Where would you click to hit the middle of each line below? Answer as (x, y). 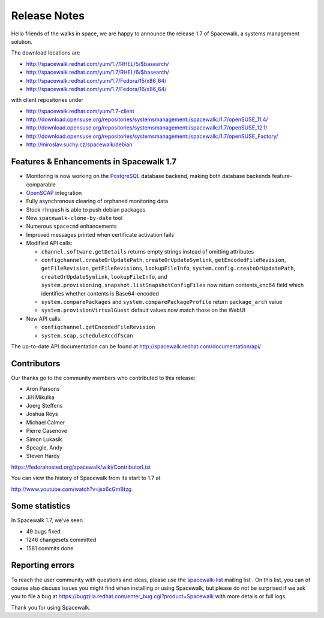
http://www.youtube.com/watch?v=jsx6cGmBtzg (71, 489)
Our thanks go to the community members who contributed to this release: (103, 378)
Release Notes (48, 16)
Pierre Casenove (46, 431)
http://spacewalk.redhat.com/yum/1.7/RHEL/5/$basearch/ (97, 64)
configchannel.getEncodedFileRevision (98, 327)
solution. (22, 41)
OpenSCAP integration (54, 192)
